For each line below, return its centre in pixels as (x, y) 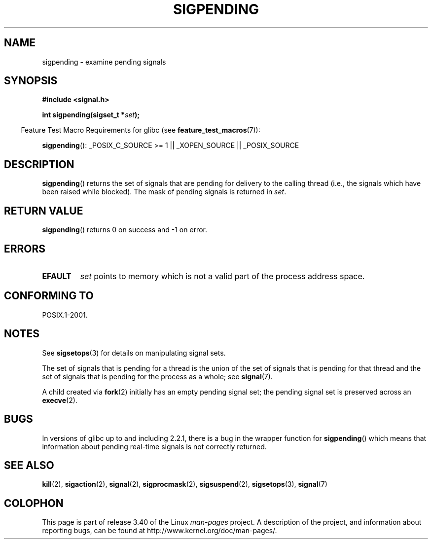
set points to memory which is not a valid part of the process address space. (222, 276)
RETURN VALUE (44, 211)
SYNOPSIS (31, 81)
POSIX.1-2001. (65, 315)
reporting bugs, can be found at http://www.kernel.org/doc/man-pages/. (160, 531)
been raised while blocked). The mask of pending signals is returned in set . (164, 192)
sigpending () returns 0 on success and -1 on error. (125, 230)
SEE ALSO (29, 465)
